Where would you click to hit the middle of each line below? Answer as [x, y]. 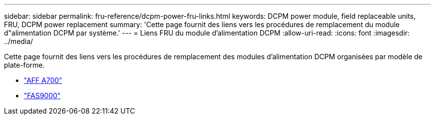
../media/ [19, 41]
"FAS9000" [42, 96]
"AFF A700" [43, 80]
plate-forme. [24, 65]
